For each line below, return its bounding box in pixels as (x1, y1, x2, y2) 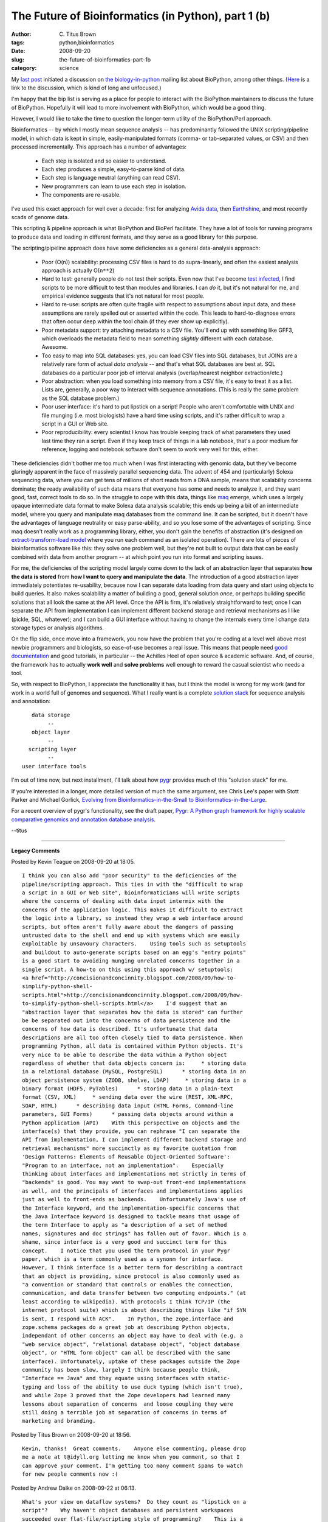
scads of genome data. (11, 213, 69, 220)
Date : (11, 47, 26, 55)
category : (11, 65, 37, 72)
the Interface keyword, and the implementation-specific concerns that (22, 1204, 240, 1212)
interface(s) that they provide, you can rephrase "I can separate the (22, 1128, 240, 1135)
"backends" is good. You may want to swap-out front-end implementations (22, 1179, 247, 1186)
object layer (31, 729, 70, 736)
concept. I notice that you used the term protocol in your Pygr (22, 1247, 230, 1254)
